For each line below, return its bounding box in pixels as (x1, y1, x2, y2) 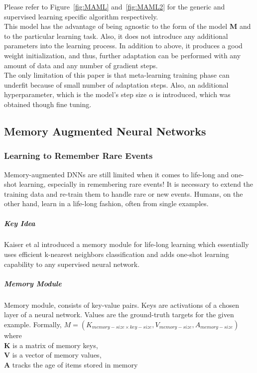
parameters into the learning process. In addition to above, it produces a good (4, 40, 243, 51)
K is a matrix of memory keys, (4, 340, 98, 350)
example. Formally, (4, 319, 62, 329)
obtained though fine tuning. (4, 99, 92, 109)
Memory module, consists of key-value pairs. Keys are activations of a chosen (4, 299, 239, 310)
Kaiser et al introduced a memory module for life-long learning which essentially (4, 239, 249, 249)
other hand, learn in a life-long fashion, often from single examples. (4, 198, 209, 209)
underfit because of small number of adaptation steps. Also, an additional (4, 79, 229, 90)
